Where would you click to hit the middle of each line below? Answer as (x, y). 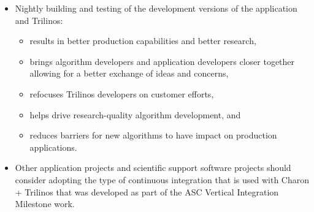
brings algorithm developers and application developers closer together (162, 61)
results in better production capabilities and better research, (143, 41)
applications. (53, 147)
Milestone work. (45, 204)
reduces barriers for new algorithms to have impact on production (153, 135)
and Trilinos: (39, 20)
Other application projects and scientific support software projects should (153, 168)
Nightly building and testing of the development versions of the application (156, 8)
